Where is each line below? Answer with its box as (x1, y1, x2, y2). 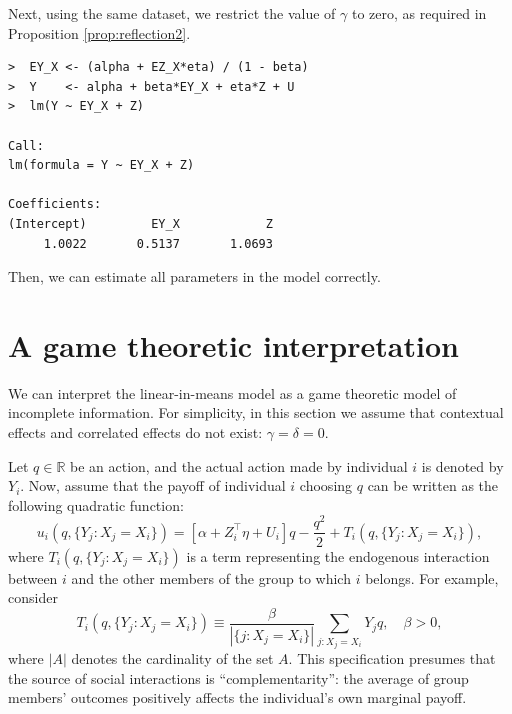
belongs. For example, (365, 567, 499, 588)
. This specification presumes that (288, 648, 496, 669)
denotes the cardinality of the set (71, 648, 274, 669)
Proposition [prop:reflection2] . (8, 22, 191, 43)
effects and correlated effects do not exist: (8, 422, 263, 443)
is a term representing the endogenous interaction (186, 545, 490, 566)
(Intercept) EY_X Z (8, 216, 273, 231)
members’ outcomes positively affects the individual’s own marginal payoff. (8, 687, 467, 708)
